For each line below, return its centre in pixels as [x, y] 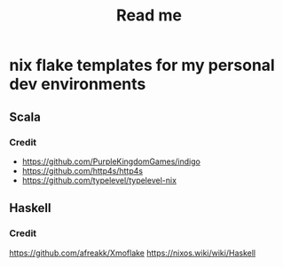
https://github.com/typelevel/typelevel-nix [99, 180]
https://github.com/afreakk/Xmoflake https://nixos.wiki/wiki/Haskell [132, 253]
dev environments [78, 84]
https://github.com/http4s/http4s [83, 170]
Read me [149, 16]
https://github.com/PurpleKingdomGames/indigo [111, 161]
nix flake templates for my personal [142, 65]
